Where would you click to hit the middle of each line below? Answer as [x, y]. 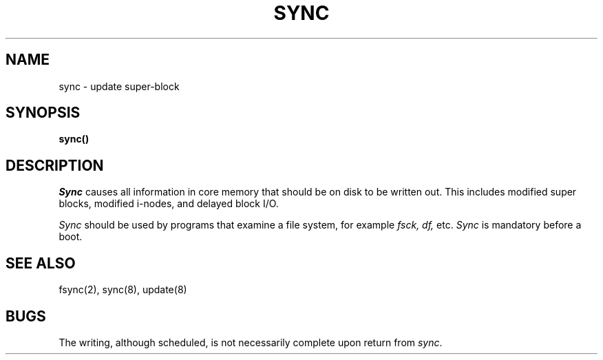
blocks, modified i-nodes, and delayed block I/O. [169, 204]
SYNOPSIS [43, 113]
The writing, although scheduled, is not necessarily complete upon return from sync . [251, 342]
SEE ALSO [41, 263]
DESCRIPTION [55, 165]
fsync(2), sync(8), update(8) [123, 290]
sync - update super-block [119, 86]
